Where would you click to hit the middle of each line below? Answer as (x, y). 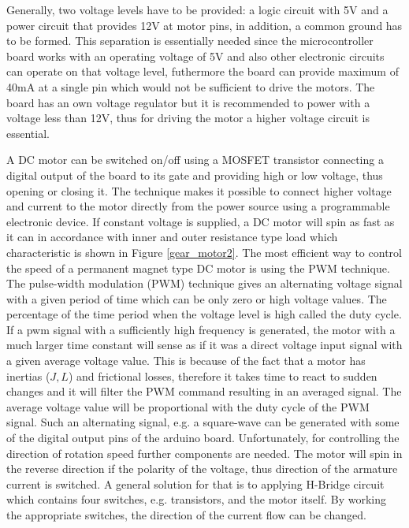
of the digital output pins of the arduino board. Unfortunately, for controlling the (203, 438)
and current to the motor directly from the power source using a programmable (198, 206)
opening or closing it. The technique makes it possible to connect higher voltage (199, 190)
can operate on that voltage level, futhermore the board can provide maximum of (203, 71)
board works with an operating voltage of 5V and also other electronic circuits (195, 56)
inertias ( (28, 376)
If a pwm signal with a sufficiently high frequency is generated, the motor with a (201, 329)
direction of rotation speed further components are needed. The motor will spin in (204, 453)
